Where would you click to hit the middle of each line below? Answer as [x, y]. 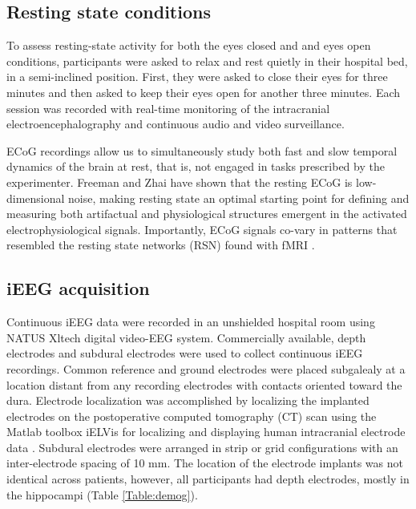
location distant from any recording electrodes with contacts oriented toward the [204, 384]
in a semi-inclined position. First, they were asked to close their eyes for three [197, 77]
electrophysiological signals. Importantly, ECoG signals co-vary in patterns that [202, 229]
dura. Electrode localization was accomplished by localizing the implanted [188, 400]
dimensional [36, 198]
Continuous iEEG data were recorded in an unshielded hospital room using [191, 322]
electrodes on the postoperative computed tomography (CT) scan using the [192, 416]
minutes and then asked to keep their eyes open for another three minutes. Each [204, 92]
